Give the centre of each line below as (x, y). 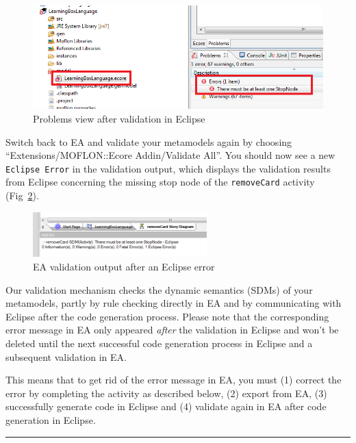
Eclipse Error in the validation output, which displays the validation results (168, 168)
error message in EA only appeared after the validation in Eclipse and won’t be (172, 330)
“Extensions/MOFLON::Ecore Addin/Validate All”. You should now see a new (170, 155)
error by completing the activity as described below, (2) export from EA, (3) (166, 393)
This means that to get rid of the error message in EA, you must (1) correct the (174, 380)
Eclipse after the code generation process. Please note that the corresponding (167, 316)
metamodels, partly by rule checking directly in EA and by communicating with (174, 303)
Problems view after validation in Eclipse (119, 119)
